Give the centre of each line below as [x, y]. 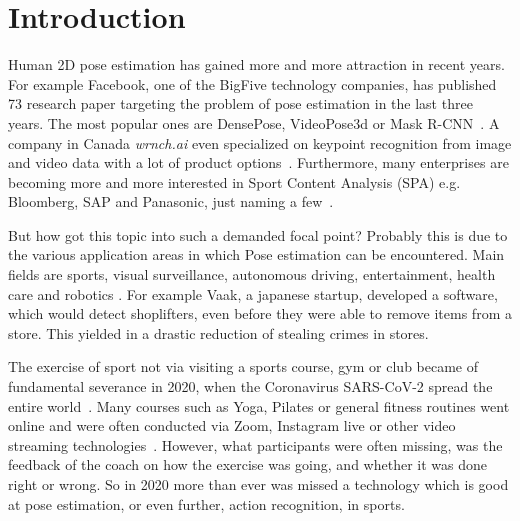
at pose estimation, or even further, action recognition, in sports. [206, 503]
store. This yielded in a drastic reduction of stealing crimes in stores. [218, 332]
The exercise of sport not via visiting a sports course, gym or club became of [243, 366]
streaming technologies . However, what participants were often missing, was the [255, 444]
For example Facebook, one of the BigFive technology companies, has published [252, 83]
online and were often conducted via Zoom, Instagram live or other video [232, 425]
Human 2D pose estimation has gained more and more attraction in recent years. [256, 64]
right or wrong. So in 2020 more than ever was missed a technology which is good [258, 484]
